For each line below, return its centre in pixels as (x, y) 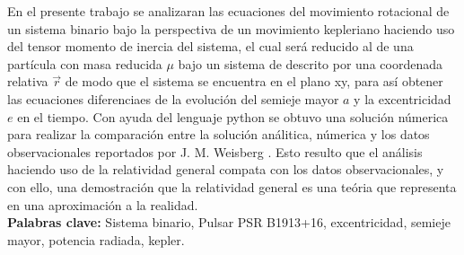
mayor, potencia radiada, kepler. (96, 239)
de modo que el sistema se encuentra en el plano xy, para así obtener (254, 81)
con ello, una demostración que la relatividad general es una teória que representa (232, 186)
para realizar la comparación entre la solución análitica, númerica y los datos (219, 134)
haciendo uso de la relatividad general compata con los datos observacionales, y (226, 169)
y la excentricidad (403, 98)
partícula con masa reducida (85, 63)
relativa (28, 81)
